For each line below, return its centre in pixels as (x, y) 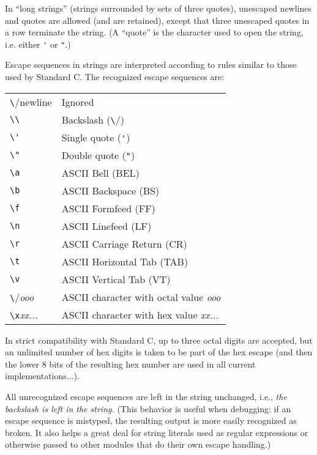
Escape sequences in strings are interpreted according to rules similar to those (151, 65)
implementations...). (42, 376)
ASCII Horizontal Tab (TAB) (125, 261)
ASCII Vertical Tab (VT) (116, 279)
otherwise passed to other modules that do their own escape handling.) (138, 444)
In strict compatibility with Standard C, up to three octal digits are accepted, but (159, 340)
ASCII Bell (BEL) (100, 172)
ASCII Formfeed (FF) (108, 208)
